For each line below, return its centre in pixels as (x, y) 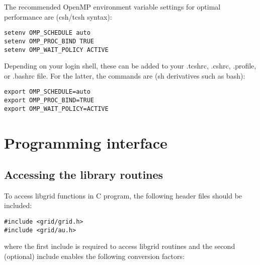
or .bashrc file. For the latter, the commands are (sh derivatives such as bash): (125, 75)
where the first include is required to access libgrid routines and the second (120, 246)
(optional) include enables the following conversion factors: (94, 256)
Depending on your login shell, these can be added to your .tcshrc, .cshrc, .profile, (130, 66)
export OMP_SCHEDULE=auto (47, 92)
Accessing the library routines (84, 175)
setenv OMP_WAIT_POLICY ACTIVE (56, 50)
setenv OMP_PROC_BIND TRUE (49, 41)
